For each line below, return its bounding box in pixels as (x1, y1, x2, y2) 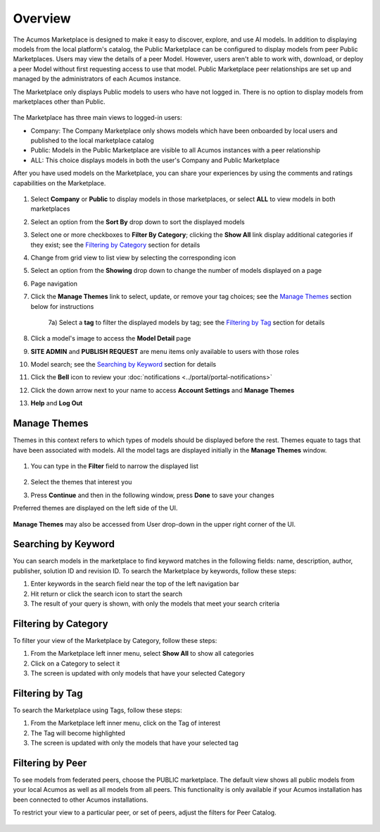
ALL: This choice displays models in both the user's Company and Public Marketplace (30, 156, 280, 164)
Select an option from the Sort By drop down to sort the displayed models (30, 217, 246, 226)
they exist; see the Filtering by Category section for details (30, 240, 201, 249)
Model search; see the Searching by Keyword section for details (30, 360, 217, 369)
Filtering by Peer (13, 757, 87, 769)
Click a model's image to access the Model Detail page (30, 334, 191, 343)
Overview (13, 11, 71, 26)
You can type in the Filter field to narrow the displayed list (30, 462, 198, 470)
